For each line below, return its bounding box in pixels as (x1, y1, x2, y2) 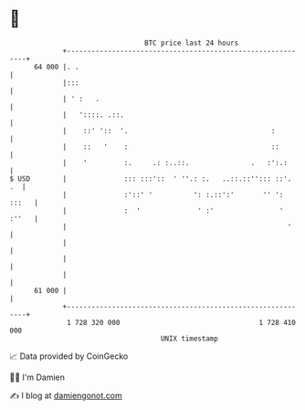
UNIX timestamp (160, 333, 219, 343)
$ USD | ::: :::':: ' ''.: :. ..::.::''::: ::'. (9, 173, 292, 184)
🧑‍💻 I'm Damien (9, 372, 66, 383)
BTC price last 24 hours (144, 38, 239, 47)
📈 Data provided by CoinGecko (9, 351, 129, 362)
